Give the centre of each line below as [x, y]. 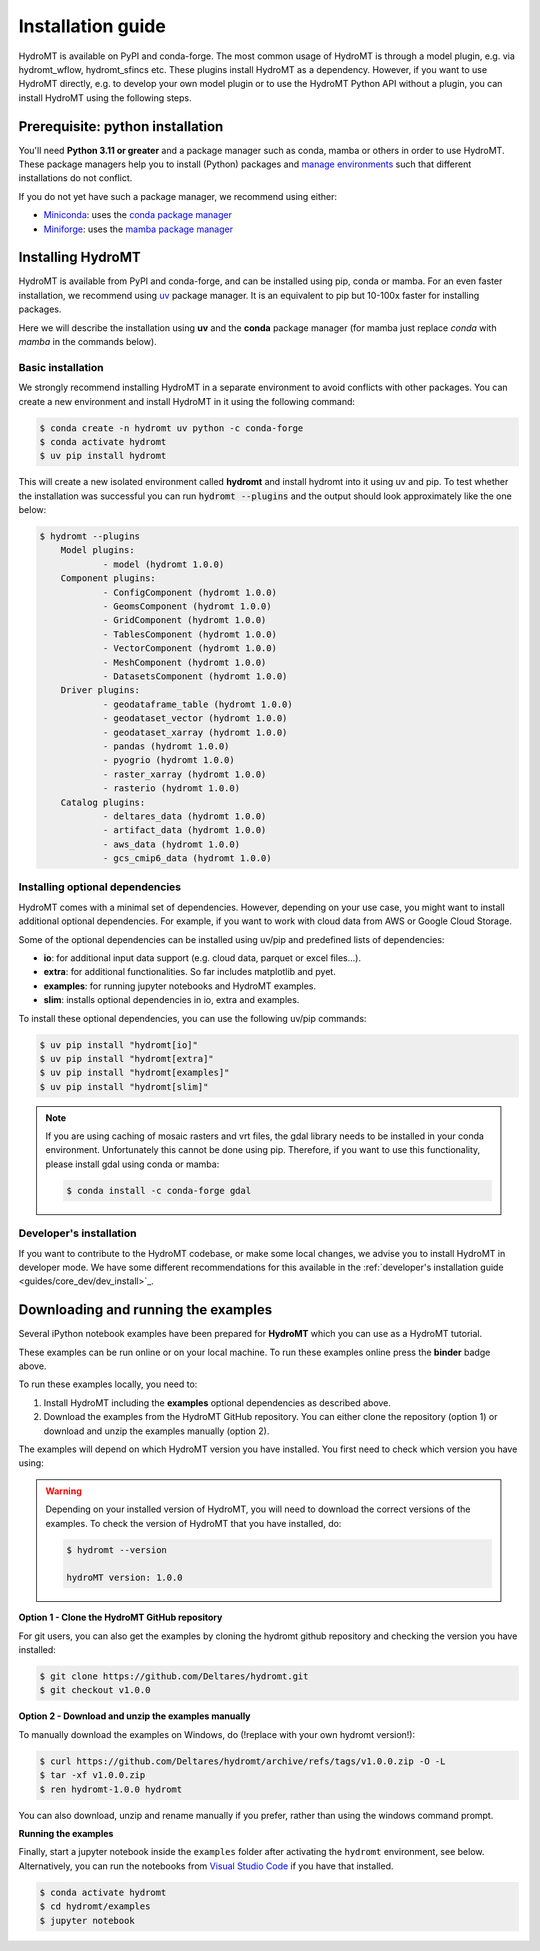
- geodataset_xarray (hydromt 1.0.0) [195, 732]
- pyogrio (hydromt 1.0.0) [168, 760]
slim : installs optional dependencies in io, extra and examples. [171, 1000]
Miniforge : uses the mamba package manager [138, 229]
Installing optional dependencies [100, 887]
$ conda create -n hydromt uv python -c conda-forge [171, 428]
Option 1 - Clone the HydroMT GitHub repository [120, 1617]
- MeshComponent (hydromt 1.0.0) [184, 662]
